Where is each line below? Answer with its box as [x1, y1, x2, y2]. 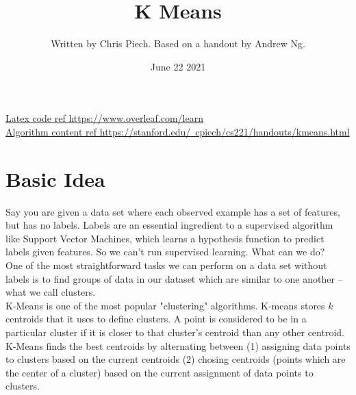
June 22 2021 [150, 59, 206, 73]
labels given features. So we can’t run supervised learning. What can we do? [5, 244, 325, 259]
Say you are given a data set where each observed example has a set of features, [5, 204, 340, 218]
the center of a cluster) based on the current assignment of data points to [5, 365, 314, 379]
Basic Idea [5, 164, 105, 192]
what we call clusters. [5, 285, 96, 299]
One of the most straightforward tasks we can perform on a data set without [5, 258, 327, 272]
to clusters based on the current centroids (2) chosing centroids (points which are [5, 352, 346, 366]
